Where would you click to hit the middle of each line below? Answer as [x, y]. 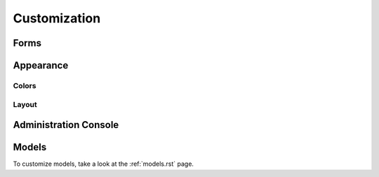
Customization [57, 18]
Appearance [41, 65]
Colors [25, 85]
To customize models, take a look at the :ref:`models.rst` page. [104, 164]
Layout [25, 104]
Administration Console [66, 125]
